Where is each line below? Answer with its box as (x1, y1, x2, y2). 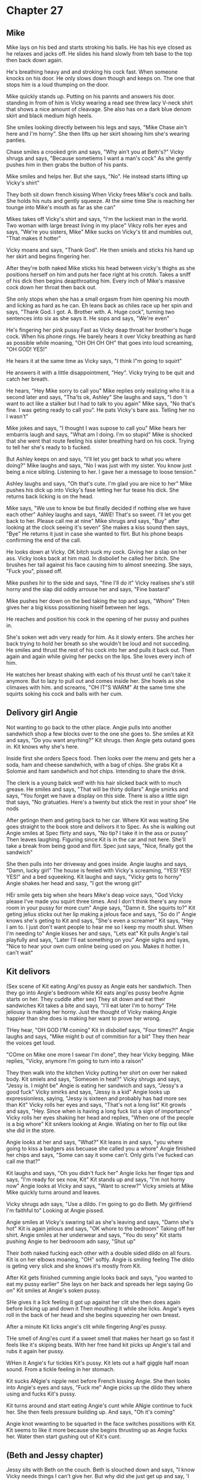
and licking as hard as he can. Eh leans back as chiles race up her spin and (6, 302, 193, 309)
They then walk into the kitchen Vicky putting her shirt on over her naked (6, 1069, 188, 1076)
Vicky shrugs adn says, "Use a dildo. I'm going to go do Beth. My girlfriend (6, 1200, 192, 1208)
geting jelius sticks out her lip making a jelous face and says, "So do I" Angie (6, 910, 197, 918)
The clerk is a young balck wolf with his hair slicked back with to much (6, 779, 182, 786)
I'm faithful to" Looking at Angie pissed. (6, 1206, 104, 1214)
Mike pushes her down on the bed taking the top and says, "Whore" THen (6, 597, 190, 604)
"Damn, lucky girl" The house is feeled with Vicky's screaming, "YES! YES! (6, 867, 192, 874)
